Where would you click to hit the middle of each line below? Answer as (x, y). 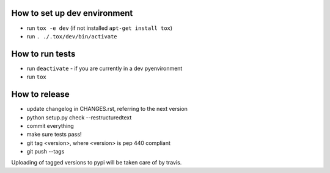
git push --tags (46, 152)
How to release (40, 94)
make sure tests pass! (54, 135)
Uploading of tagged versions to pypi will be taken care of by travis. (97, 163)
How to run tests (43, 54)
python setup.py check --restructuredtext (79, 117)
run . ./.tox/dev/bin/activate (72, 36)
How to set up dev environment (72, 13)
